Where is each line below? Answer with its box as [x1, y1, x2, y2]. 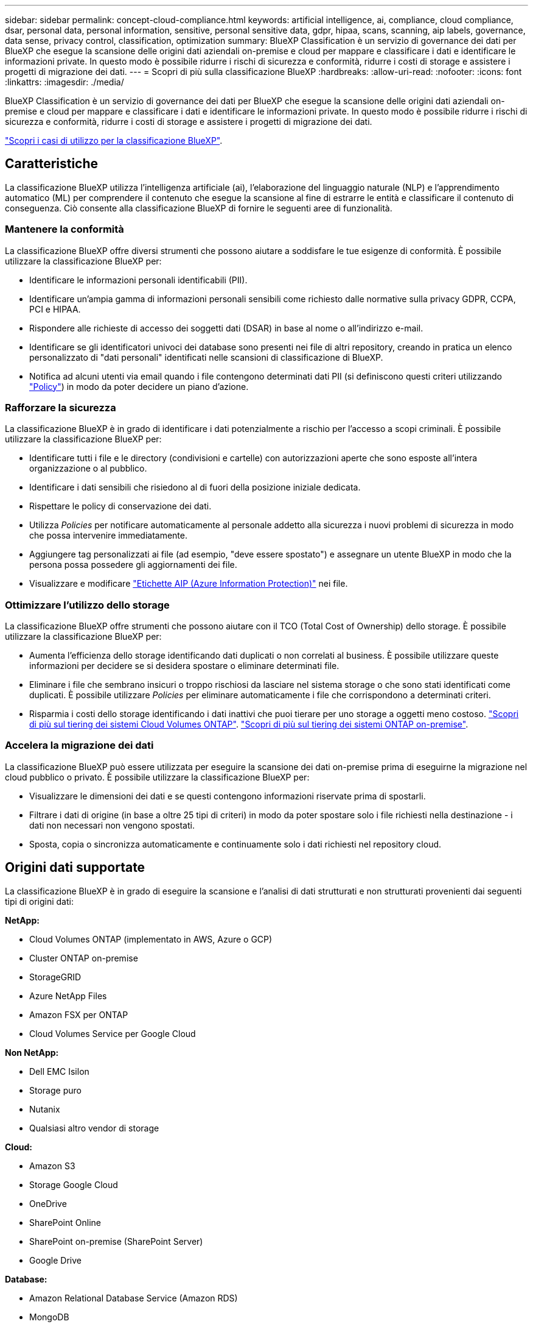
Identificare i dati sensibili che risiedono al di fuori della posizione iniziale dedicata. [29, 482, 361, 493]
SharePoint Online [29, 1217, 101, 1228]
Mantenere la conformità [5, 223, 124, 236]
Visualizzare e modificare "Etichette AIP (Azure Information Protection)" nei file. [29, 578, 348, 589]
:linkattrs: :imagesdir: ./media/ [5, 77, 124, 87]
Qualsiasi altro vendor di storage [29, 1122, 159, 1133]
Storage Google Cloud [29, 1179, 118, 1190]
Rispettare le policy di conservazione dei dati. [29, 501, 212, 512]
